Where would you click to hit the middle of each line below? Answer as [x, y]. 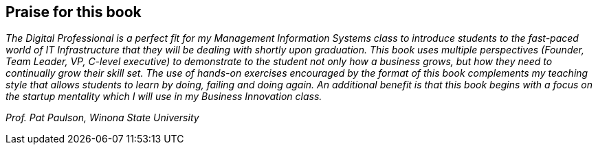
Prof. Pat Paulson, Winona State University [102, 118]
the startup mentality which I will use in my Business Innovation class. [164, 97]
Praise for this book [74, 12]
